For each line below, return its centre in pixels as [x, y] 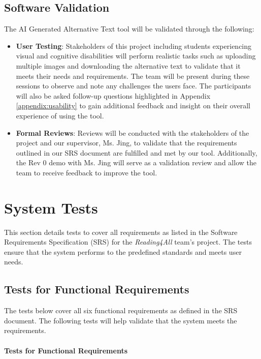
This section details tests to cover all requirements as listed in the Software [121, 232]
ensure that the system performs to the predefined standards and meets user [123, 251]
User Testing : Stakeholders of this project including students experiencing [134, 46]
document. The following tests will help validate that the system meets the [121, 320]
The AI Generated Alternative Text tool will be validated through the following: [129, 29]
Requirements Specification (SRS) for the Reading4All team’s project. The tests [128, 242]
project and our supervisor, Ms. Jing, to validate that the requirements [126, 143]
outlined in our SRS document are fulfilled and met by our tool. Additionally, [137, 152]
